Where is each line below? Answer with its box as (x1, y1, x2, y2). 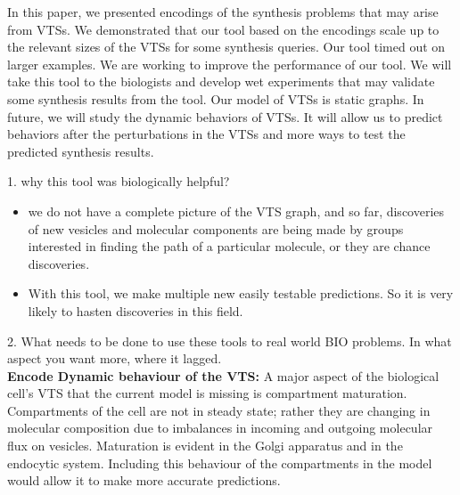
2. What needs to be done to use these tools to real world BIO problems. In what (7, 331, 452, 350)
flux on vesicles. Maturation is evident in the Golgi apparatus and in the (7, 436, 403, 455)
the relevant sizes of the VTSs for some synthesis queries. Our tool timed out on (7, 37, 446, 56)
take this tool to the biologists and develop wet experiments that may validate (7, 72, 435, 91)
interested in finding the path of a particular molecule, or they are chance (28, 237, 431, 256)
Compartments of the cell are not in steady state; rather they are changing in (7, 401, 431, 419)
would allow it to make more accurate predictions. (7, 471, 281, 490)
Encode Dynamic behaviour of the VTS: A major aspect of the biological (7, 366, 439, 385)
